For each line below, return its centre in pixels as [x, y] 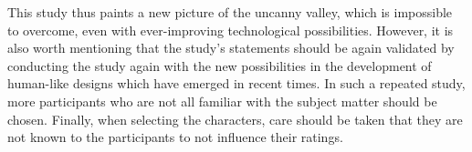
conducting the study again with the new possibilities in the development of [220, 65]
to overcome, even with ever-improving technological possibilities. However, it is [231, 30]
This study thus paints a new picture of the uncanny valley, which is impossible [230, 12]
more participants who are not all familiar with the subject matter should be [222, 101]
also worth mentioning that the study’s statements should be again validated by [231, 48]
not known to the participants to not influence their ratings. [175, 137]
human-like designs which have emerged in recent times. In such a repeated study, [236, 83]
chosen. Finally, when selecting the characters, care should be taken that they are [235, 119]
